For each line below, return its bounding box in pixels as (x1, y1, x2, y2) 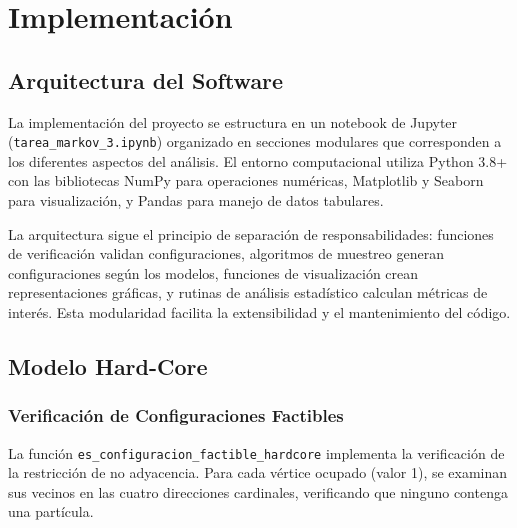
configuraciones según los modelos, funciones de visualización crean (8, 262, 419, 283)
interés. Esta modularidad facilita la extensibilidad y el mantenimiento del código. (8, 301, 511, 322)
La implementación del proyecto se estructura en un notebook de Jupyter (8, 111, 458, 132)
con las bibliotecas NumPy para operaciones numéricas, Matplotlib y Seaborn (8, 170, 484, 191)
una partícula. (8, 501, 94, 522)
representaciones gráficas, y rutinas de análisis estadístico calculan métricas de (8, 282, 488, 303)
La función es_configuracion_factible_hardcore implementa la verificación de (8, 442, 505, 463)
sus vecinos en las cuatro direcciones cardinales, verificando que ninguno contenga (8, 481, 508, 502)
